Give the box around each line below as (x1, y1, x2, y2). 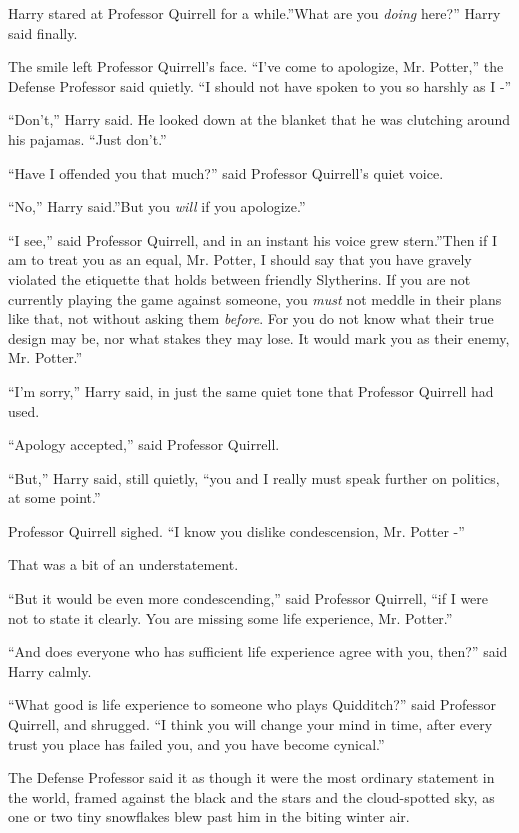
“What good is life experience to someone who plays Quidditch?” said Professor (8, 694, 497, 715)
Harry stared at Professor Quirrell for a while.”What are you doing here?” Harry (8, 3, 501, 23)
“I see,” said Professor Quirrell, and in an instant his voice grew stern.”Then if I (8, 229, 498, 250)
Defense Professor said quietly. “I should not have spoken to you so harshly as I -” (8, 75, 512, 96)
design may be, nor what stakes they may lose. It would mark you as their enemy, (8, 327, 510, 348)
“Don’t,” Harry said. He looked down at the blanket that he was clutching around (8, 109, 511, 130)
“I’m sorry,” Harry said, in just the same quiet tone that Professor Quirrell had (8, 380, 494, 401)
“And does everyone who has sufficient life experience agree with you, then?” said (8, 641, 508, 662)
